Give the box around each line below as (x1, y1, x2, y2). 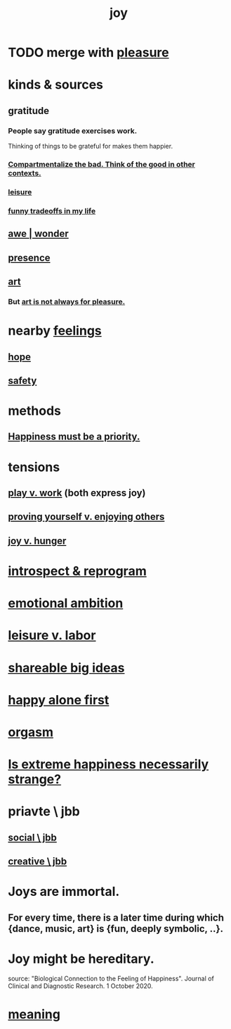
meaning (8, 1006, 60, 1022)
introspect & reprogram (8, 563, 147, 579)
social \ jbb (8, 831, 57, 843)
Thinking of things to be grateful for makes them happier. (8, 142, 173, 151)
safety (8, 375, 37, 387)
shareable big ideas (8, 660, 125, 675)
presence (8, 251, 51, 263)
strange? (8, 771, 62, 787)
